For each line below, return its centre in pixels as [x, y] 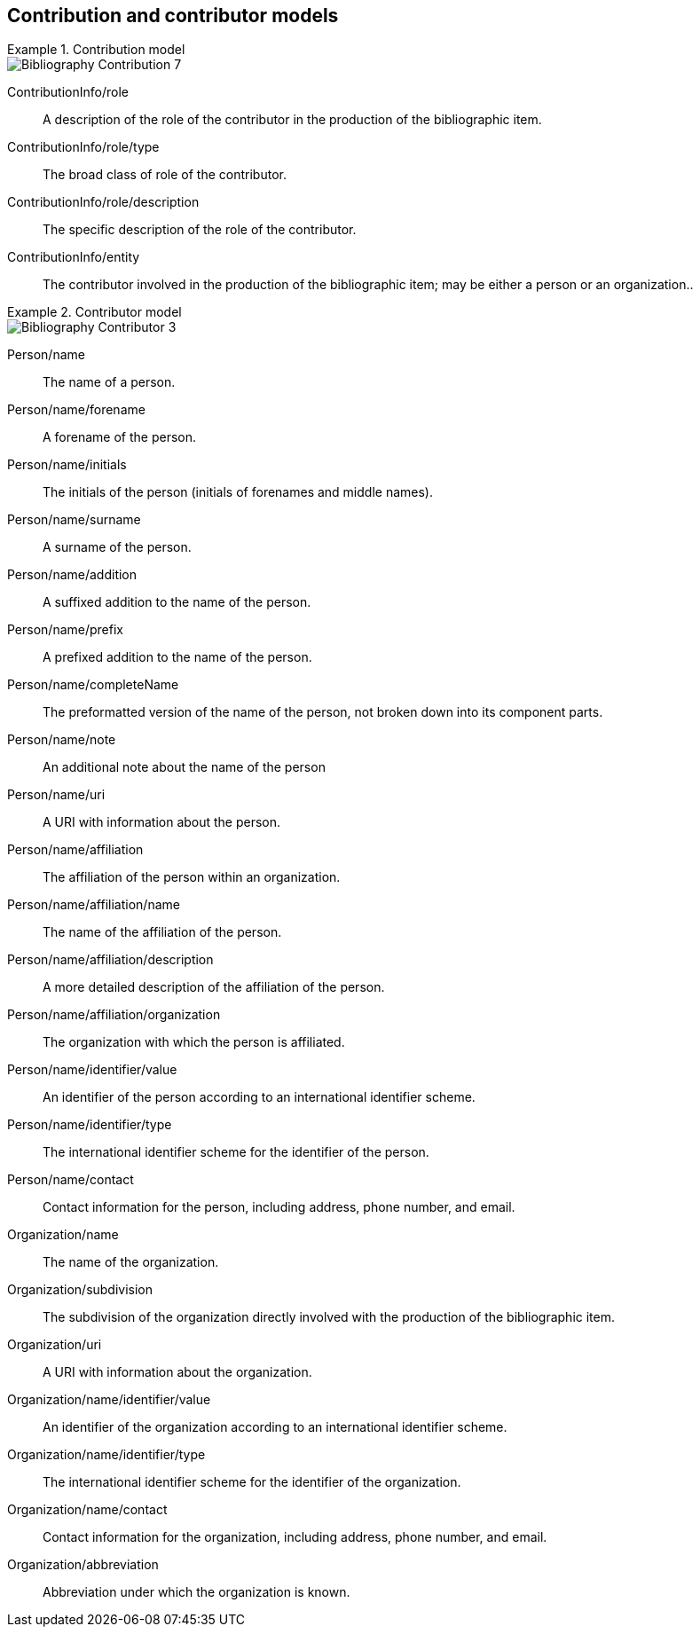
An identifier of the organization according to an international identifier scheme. [275, 1427]
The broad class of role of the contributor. [165, 175]
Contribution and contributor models [173, 16]
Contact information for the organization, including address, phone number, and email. [295, 1537]
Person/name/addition [72, 575]
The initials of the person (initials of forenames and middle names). [238, 492]
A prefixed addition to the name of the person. [177, 657]
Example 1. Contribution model [96, 50]
